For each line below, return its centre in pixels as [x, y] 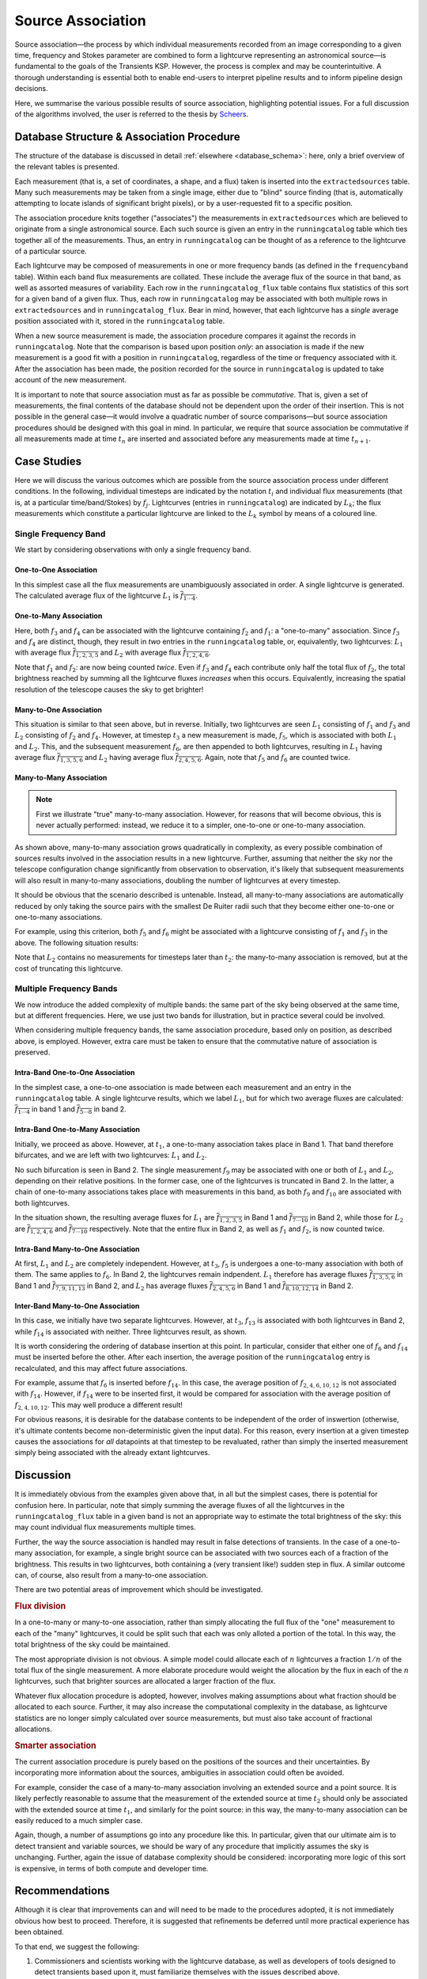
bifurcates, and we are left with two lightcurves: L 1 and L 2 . [111, 1156]
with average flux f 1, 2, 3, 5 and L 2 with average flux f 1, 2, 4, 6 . [113, 653]
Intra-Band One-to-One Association [75, 1073]
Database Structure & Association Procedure [127, 137]
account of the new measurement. [70, 380]
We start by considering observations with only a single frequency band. [133, 549]
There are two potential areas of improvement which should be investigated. [139, 1590]
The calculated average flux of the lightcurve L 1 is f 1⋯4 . [106, 596]
